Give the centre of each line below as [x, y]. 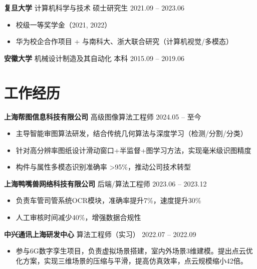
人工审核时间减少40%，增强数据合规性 [78, 217]
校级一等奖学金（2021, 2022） [64, 24]
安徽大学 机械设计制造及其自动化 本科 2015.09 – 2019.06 [94, 58]
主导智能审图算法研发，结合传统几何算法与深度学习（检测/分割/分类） [132, 133]
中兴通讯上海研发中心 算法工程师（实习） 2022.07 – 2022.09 [100, 234]
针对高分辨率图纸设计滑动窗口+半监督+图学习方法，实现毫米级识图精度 [134, 150]
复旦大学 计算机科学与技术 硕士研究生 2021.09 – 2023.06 [94, 7]
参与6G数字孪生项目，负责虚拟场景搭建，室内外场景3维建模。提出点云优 [134, 251]
